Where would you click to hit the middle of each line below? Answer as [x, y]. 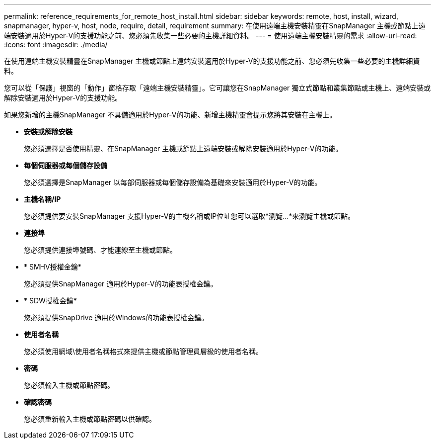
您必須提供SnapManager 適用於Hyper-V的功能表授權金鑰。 [121, 284]
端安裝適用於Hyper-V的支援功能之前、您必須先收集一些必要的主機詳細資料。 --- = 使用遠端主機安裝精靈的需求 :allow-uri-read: [211, 36]
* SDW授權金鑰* [50, 301]
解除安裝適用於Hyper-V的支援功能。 [63, 98]
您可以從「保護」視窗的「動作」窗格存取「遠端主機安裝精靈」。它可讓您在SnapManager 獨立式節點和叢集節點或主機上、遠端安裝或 [217, 88]
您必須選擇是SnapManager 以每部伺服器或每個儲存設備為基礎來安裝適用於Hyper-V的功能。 [173, 182]
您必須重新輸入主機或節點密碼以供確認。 [90, 419]
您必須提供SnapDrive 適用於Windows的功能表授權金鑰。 [116, 317]
